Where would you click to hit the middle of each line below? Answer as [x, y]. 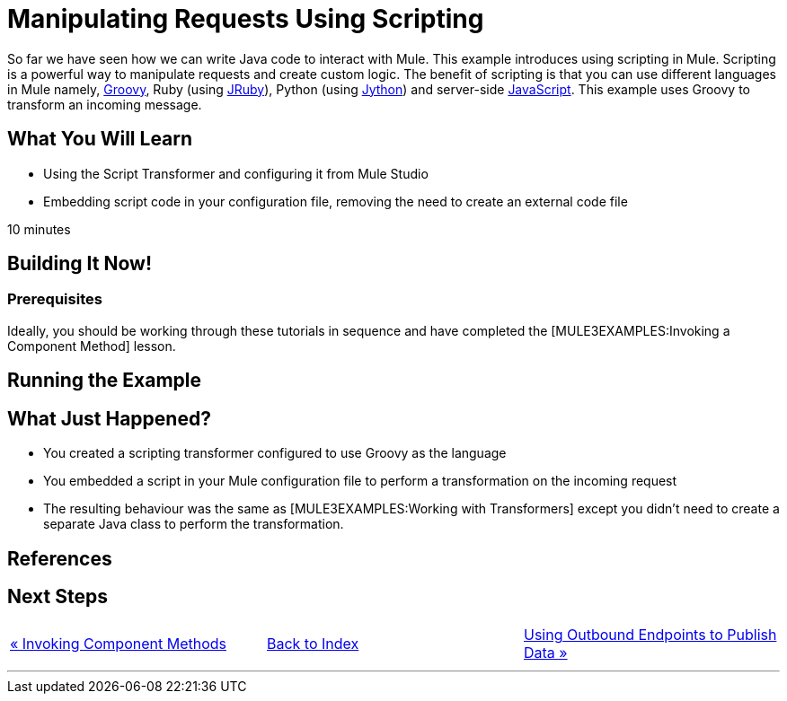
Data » [545, 653]
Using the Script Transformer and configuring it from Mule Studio [236, 173]
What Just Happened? [109, 418]
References [60, 558]
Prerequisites [55, 299]
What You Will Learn [100, 139]
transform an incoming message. [105, 104]
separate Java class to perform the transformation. [194, 524]
